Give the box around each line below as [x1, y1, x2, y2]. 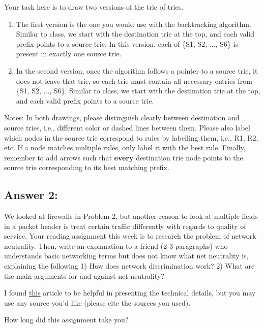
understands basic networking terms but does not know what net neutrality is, [4, 250, 249, 261]
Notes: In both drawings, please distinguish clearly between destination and [4, 112, 240, 123]
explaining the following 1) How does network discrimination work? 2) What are [4, 260, 255, 271]
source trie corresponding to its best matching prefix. [4, 162, 169, 173]
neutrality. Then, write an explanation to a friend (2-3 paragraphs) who [4, 240, 228, 251]
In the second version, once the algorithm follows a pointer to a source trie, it [16, 65, 258, 76]
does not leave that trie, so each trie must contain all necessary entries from [16, 75, 252, 86]
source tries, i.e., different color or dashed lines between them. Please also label [4, 122, 250, 133]
